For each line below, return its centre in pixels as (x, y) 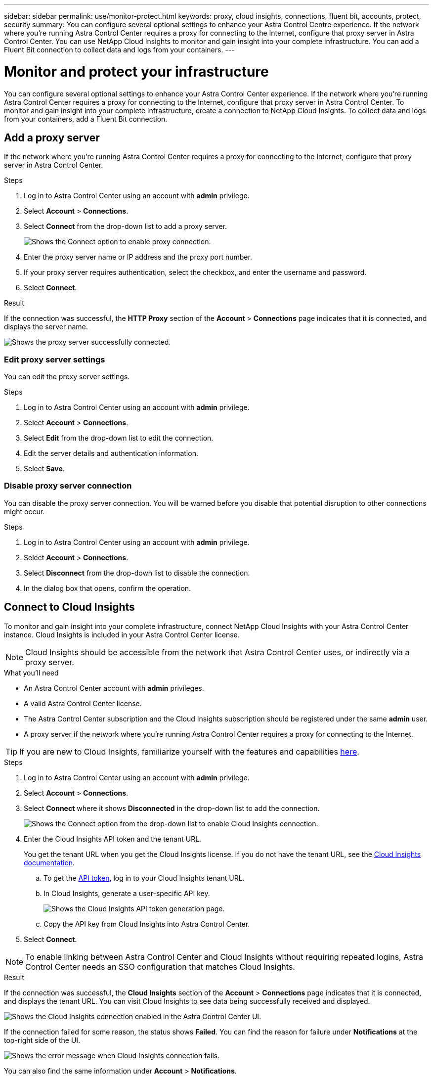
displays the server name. (46, 327)
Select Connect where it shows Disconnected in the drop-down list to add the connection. (172, 808)
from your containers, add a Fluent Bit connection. (86, 119)
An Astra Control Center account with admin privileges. (114, 688)
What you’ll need (31, 673)
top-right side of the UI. (42, 1040)
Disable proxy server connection (68, 486)
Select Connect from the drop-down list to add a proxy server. (125, 226)
